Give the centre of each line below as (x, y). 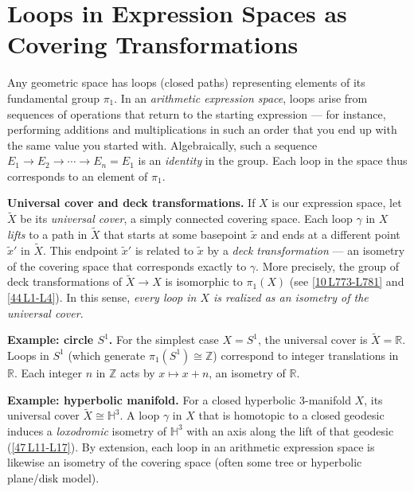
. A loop (140, 415)
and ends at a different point (330, 234)
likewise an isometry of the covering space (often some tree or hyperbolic (185, 462)
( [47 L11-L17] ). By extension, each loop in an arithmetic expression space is (191, 446)
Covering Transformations (153, 44)
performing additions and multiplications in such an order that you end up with (202, 129)
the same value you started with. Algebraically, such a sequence (162, 144)
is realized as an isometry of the (291, 297)
